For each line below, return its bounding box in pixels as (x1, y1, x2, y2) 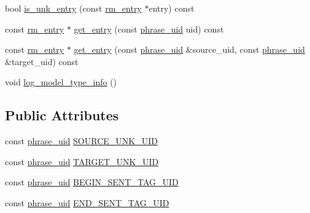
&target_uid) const (5, 55, 79, 68)
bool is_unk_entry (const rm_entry (5, 2, 142, 14)
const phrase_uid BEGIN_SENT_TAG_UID (5, 176, 179, 188)
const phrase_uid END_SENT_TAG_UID (5, 196, 169, 209)
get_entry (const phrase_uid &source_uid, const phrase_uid (74, 43, 305, 56)
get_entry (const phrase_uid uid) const (74, 22, 224, 35)
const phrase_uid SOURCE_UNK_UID (5, 134, 158, 147)
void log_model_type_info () (5, 76, 117, 88)
